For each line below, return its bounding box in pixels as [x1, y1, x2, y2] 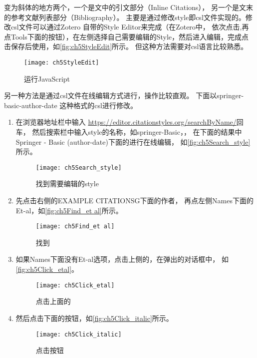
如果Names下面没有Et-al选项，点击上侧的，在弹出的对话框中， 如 [15, 254, 229, 264]
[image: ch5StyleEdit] [24, 59, 99, 66]
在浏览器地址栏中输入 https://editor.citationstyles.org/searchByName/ [15, 117, 237, 127]
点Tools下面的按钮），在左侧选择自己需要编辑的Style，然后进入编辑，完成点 [4, 31, 249, 42]
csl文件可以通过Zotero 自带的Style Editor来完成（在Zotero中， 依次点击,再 [10, 22, 249, 32]
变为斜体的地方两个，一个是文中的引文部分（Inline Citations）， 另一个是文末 [4, 2, 254, 12]
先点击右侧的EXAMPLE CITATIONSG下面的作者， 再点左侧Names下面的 [15, 195, 254, 206]
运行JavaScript [24, 73, 70, 84]
